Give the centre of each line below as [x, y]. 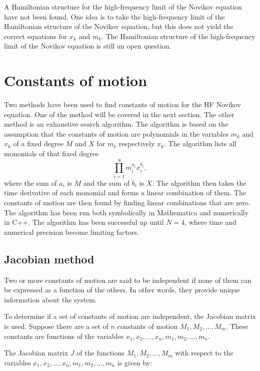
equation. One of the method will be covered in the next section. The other [119, 114]
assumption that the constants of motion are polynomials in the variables [116, 133]
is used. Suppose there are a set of [56, 326]
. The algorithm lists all [200, 143]
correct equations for [36, 36]
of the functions [101, 353]
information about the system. [50, 299]
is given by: [135, 362]
